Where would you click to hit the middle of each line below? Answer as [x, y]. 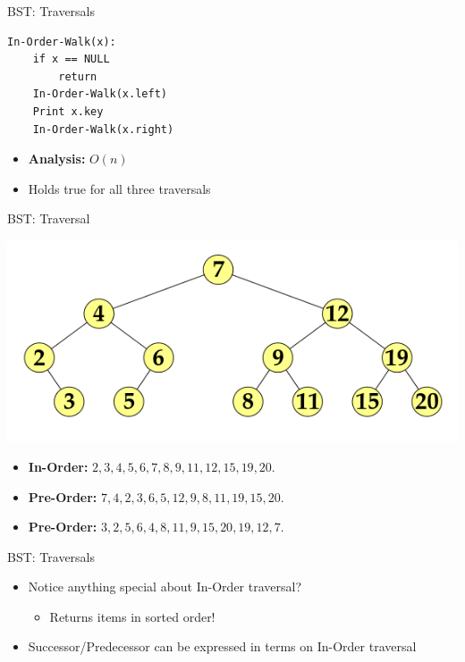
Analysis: [57, 159]
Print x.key [68, 111]
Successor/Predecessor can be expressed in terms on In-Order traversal [222, 646]
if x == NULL [71, 59]
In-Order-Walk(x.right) [103, 129]
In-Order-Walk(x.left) [100, 94]
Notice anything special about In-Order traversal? [165, 587]
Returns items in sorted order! [132, 616]
